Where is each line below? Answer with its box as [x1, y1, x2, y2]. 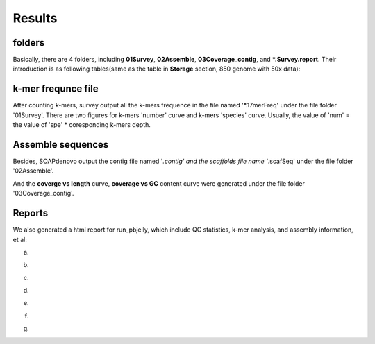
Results [12, 10, 58, 26]
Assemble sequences [12, 139, 109, 150]
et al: [12, 235, 27, 243]
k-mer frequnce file [12, 83, 99, 95]
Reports [12, 207, 49, 219]
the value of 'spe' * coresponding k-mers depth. [12, 121, 151, 129]
